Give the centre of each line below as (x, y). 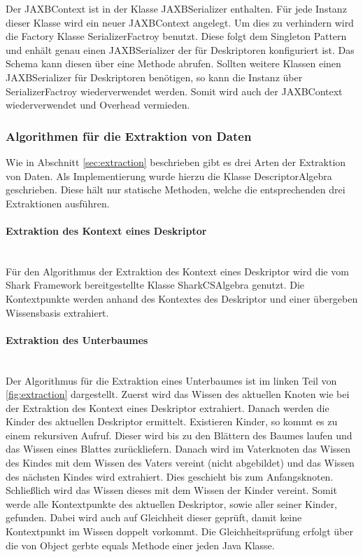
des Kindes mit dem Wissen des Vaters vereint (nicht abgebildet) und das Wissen (180, 463)
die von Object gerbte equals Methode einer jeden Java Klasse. (140, 545)
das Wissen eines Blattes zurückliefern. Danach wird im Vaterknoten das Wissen (178, 449)
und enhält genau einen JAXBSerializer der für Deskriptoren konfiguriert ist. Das (180, 49)
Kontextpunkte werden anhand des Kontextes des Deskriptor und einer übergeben (182, 298)
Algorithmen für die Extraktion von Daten (129, 136)
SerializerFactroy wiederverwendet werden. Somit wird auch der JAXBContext (174, 91)
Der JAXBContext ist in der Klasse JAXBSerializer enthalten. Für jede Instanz (176, 8)
